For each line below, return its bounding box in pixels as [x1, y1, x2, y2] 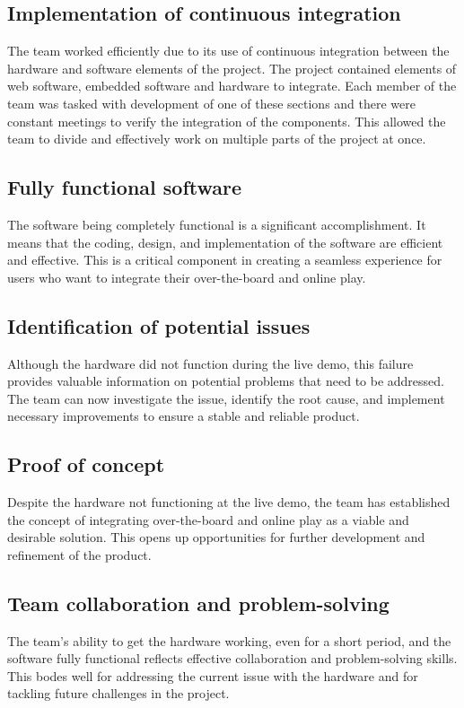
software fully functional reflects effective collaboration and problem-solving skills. [7, 649, 458, 668]
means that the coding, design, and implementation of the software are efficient [7, 232, 443, 251]
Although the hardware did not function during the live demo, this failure [7, 354, 414, 372]
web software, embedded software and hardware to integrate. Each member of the [7, 76, 457, 95]
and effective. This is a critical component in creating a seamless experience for [7, 250, 442, 269]
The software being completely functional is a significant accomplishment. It [7, 214, 426, 233]
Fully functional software [7, 173, 242, 201]
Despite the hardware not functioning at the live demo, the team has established [7, 493, 451, 511]
